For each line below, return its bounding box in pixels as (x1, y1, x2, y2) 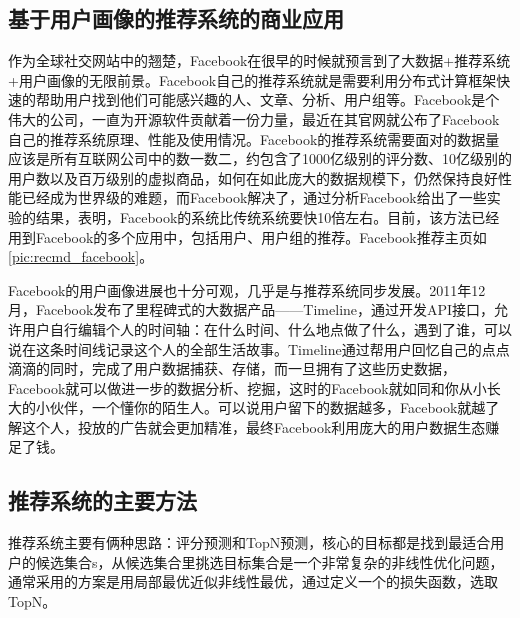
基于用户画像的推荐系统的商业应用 (8, 3, 344, 34)
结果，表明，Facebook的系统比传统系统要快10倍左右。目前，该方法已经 (35, 206, 500, 227)
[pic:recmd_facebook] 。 (8, 246, 154, 267)
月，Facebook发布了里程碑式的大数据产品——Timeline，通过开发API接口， (8, 299, 495, 320)
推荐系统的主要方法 (8, 485, 197, 516)
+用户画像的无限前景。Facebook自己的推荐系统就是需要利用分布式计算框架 (8, 69, 497, 90)
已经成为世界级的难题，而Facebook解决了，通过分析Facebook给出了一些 (21, 187, 487, 208)
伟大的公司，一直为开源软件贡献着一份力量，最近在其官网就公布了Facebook (8, 108, 500, 129)
